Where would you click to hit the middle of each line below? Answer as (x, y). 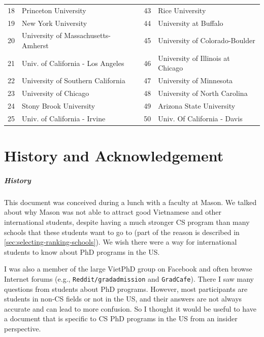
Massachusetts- (88, 35)
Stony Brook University (59, 106)
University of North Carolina (203, 93)
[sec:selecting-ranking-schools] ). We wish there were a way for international (121, 242)
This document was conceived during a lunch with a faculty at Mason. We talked (130, 202)
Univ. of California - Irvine (64, 118)
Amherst (35, 45)
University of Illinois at (194, 58)
